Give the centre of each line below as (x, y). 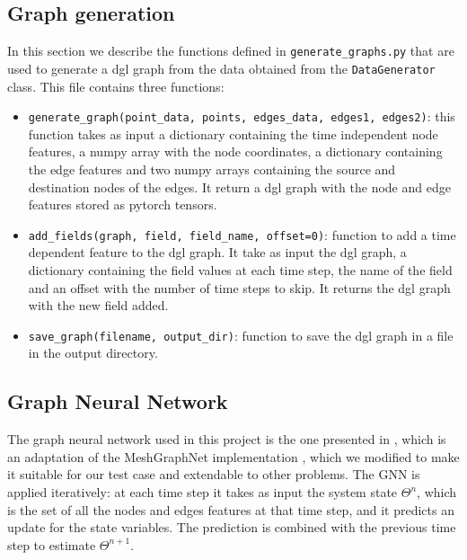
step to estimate (52, 544)
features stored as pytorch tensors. (123, 204)
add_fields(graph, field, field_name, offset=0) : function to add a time (242, 234)
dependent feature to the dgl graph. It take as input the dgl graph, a (217, 252)
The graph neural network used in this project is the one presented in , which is (227, 439)
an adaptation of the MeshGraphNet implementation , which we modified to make (233, 456)
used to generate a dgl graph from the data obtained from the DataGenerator (221, 68)
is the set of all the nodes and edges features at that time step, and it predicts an (231, 509)
